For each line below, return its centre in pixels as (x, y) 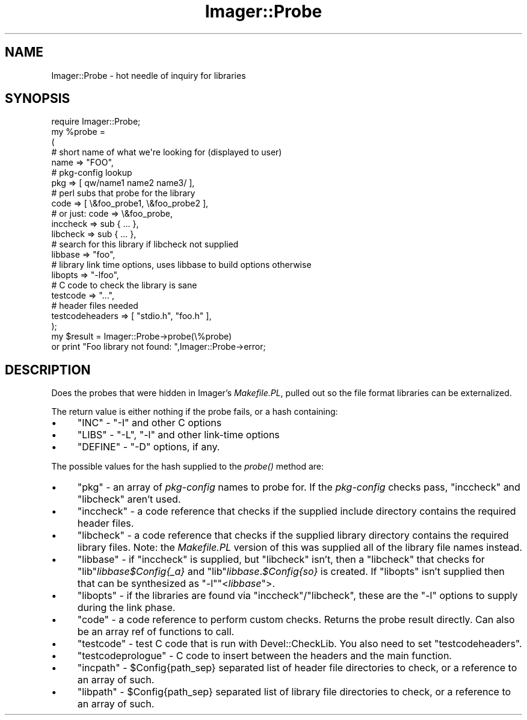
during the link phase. (126, 608)
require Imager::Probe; (96, 122)
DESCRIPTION (48, 370)
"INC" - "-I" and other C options (149, 423)
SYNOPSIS (38, 99)
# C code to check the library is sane (124, 285)
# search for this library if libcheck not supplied (145, 244)
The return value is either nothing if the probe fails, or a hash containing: (195, 412)
